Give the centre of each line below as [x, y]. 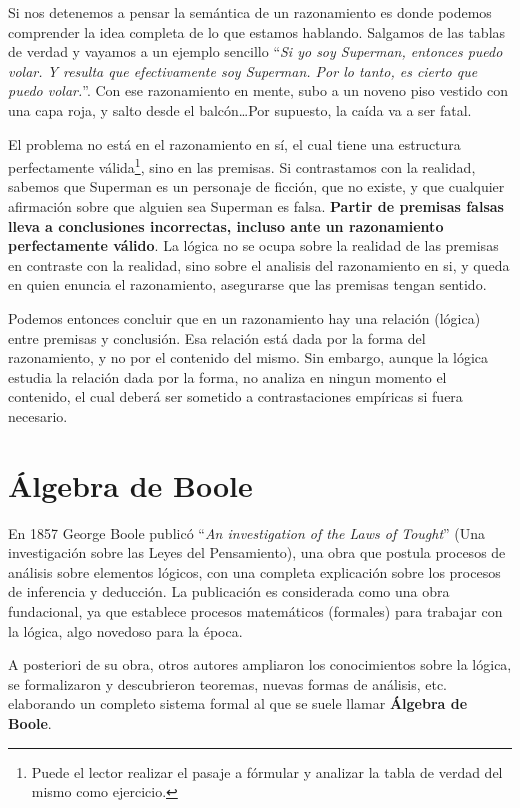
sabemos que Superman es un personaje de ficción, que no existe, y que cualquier [256, 186]
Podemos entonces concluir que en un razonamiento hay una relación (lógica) [244, 317]
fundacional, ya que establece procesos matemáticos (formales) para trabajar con [255, 611]
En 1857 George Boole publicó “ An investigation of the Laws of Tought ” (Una [247, 532]
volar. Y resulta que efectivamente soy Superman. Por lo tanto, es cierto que [243, 70]
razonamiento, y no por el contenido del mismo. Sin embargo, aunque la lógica [248, 357]
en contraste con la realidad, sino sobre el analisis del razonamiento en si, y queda [259, 264]
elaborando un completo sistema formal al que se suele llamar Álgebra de [238, 703]
